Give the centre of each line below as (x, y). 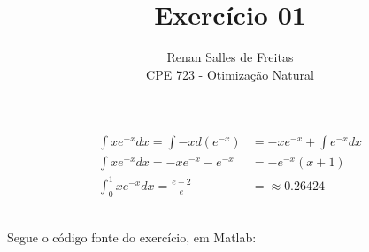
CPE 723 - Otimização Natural (230, 74)
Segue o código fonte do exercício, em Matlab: (132, 237)
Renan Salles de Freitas (230, 57)
